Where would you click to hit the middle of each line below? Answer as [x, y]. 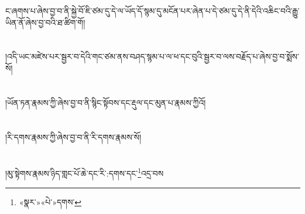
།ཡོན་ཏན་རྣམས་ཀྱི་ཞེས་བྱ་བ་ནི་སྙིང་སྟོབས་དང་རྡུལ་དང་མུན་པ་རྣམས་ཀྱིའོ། [106, 102]
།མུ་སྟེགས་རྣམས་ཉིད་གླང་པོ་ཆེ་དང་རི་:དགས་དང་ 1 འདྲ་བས [85, 172]
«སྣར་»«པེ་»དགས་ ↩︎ [50, 201]
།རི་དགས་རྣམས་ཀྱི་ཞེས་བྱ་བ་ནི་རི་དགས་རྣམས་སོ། [73, 137]
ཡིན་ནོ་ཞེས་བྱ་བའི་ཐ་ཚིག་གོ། [45, 22]
